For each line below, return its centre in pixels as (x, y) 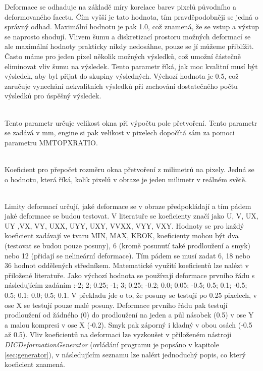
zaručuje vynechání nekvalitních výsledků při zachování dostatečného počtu (121, 86)
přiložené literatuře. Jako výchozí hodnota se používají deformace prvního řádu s (130, 275)
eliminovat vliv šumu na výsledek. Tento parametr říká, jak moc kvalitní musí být (131, 66)
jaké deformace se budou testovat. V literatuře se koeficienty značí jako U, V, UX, (131, 216)
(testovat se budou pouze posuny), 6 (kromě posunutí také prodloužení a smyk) (127, 246)
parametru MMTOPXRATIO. (51, 142)
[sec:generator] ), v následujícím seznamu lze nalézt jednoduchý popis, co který (125, 354)
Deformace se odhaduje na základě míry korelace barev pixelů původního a (120, 7)
